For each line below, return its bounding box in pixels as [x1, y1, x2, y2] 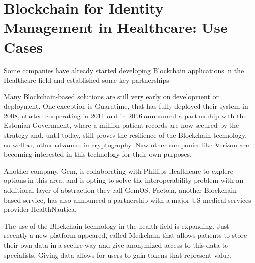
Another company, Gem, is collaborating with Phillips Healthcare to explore [4, 165, 233, 175]
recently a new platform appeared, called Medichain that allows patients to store [4, 230, 247, 240]
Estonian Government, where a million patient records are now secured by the [4, 120, 239, 130]
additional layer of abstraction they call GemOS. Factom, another [4, 185, 202, 195]
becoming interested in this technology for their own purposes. [4, 149, 192, 159]
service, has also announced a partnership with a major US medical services [23, 194, 251, 205]
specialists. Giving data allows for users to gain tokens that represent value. [4, 249, 231, 260]
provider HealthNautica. [4, 204, 77, 214]
